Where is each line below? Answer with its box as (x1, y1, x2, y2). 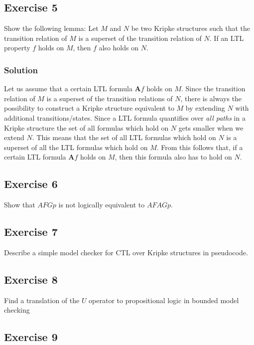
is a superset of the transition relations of (46, 93, 173, 103)
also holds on (99, 42, 138, 53)
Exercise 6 (4, 176, 58, 191)
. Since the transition (181, 83, 246, 94)
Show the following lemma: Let (4, 23, 99, 33)
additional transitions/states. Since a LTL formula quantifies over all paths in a (4, 112, 246, 123)
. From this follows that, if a (156, 142, 243, 152)
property (4, 42, 30, 53)
